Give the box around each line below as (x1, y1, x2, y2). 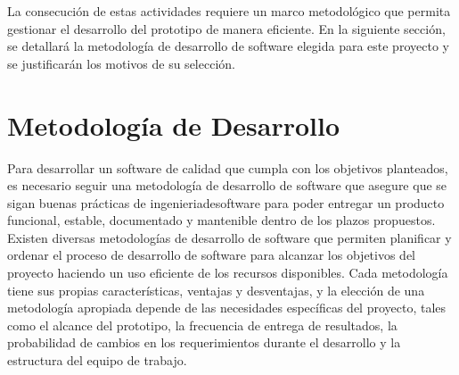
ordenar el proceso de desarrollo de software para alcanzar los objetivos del (7, 246, 416, 264)
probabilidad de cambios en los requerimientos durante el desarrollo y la (7, 333, 401, 352)
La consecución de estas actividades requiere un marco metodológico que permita (7, 2, 451, 20)
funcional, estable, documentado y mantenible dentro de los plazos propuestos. (7, 211, 436, 229)
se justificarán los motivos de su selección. (7, 54, 235, 72)
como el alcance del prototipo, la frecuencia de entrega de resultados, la (7, 315, 398, 334)
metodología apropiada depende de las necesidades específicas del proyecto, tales (7, 298, 447, 317)
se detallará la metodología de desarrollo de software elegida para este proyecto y (7, 37, 449, 55)
